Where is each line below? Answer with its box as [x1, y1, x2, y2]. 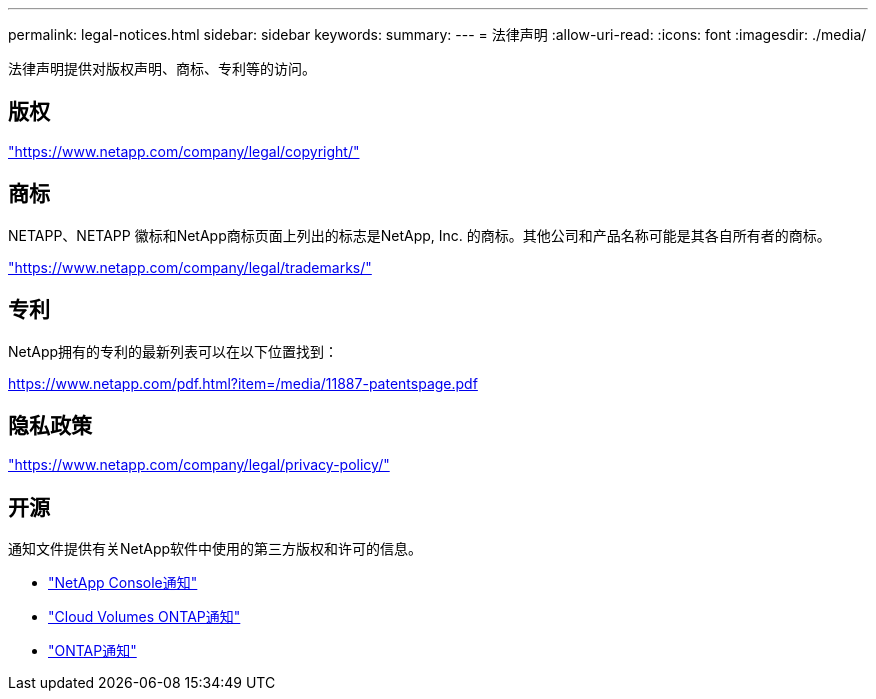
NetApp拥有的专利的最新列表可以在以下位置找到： [8, 342, 339, 360]
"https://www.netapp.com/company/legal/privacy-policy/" [8, 456, 390, 474]
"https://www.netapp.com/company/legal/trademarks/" [8, 258, 372, 276]
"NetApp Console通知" [48, 574, 198, 592]
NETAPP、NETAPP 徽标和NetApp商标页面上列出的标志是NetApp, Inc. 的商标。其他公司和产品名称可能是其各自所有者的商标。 [8, 226, 831, 244]
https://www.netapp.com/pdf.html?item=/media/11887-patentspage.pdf [8, 374, 478, 392]
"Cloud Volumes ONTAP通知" [48, 608, 241, 626]
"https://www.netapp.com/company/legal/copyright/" [8, 142, 360, 160]
